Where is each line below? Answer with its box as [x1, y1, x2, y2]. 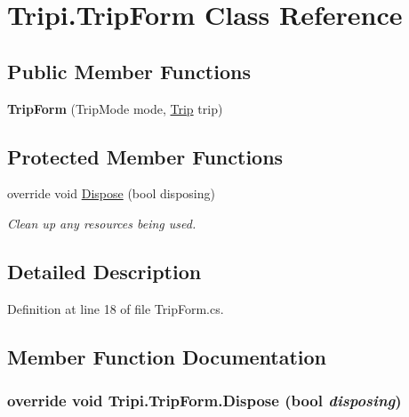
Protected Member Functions [7, 142, 284, 170]
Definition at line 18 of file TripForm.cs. [7, 299, 224, 317]
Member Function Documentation [7, 342, 327, 370]
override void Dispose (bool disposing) [7, 184, 215, 203]
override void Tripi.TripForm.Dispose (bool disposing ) [7, 389, 402, 412]
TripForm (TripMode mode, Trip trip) [7, 99, 223, 117]
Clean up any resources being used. [7, 213, 196, 232]
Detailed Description [7, 257, 202, 285]
